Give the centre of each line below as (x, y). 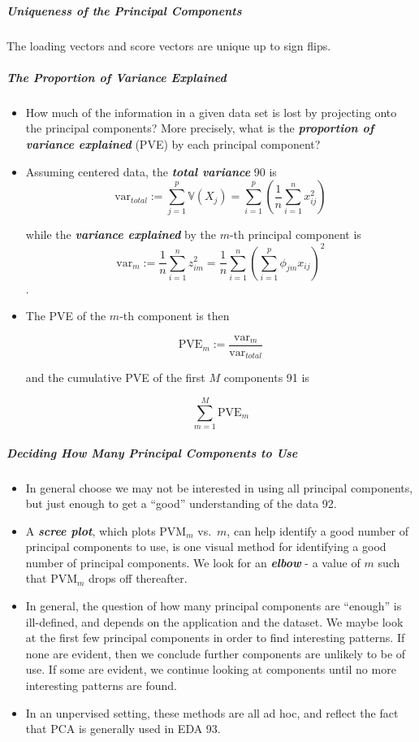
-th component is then (175, 316)
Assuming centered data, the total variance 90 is (151, 171)
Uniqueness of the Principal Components (124, 10)
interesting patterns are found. (101, 686)
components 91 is (266, 378)
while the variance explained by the (121, 234)
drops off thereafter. (138, 578)
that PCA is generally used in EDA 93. (123, 729)
